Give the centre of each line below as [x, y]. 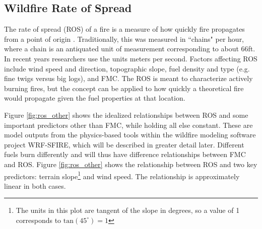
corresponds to [39, 220]
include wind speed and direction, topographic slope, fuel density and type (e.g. [127, 68]
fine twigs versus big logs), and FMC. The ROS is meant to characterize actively [128, 78]
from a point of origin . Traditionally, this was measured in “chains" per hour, [124, 39]
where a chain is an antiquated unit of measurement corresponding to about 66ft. [130, 49]
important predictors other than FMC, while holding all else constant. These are [128, 125]
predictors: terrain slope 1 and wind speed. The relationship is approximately [122, 175]
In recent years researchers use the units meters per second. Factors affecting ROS [131, 58]
